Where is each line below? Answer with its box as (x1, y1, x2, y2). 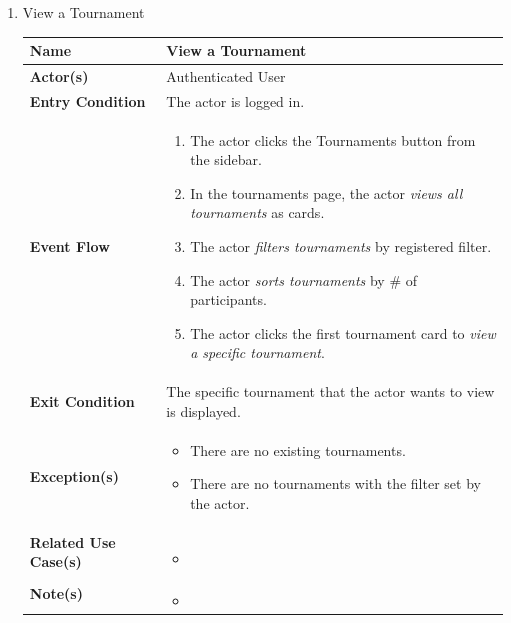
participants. (190, 289, 267, 310)
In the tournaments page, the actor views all (190, 182, 463, 203)
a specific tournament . (190, 342, 325, 363)
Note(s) (29, 583, 83, 604)
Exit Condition (29, 391, 135, 412)
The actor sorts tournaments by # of (190, 269, 418, 290)
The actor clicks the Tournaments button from (190, 129, 476, 150)
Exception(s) (29, 466, 119, 487)
